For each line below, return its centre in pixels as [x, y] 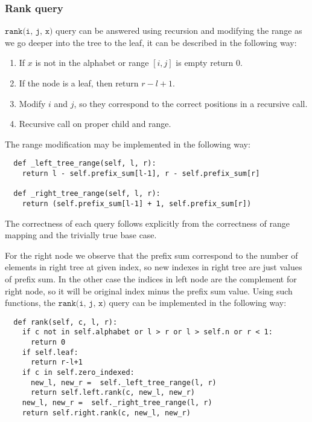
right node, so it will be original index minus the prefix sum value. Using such [149, 291]
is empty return [205, 63]
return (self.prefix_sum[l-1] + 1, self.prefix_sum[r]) [137, 204]
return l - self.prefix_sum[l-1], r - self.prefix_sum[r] [141, 174]
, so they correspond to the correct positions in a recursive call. [191, 103]
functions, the [30, 303]
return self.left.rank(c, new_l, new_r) [113, 393]
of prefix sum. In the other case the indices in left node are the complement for [151, 279]
